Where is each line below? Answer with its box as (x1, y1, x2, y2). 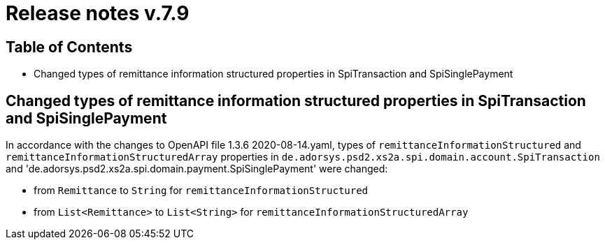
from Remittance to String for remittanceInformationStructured (34, 184, 369, 197)
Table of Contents (6, 38, 133, 56)
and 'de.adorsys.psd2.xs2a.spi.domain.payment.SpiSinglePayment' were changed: (6, 163, 388, 175)
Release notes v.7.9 (6, 1, 190, 25)
